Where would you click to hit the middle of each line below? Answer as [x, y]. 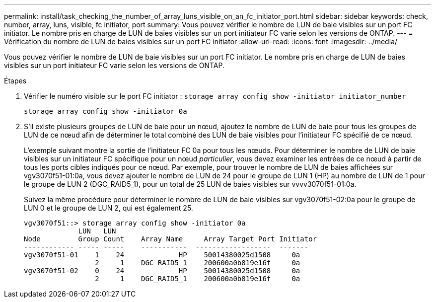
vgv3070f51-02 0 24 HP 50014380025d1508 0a [162, 271]
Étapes [15, 81]
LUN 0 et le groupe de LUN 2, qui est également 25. [109, 208]
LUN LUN [97, 231]
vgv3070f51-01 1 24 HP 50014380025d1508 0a [162, 255]
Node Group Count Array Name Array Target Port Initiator [171, 239]
